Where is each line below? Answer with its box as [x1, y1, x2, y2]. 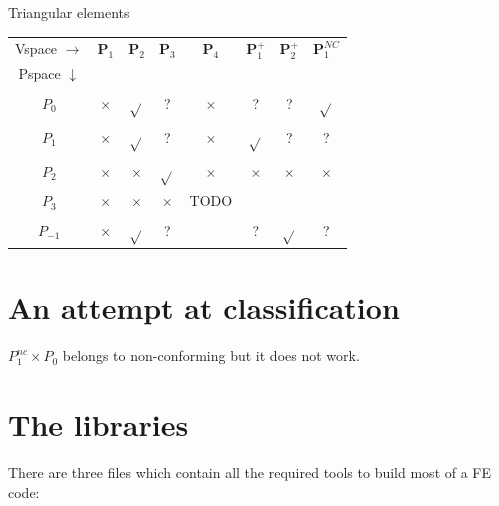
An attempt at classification [8, 287, 400, 328]
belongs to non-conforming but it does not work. [62, 345, 360, 366]
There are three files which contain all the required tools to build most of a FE [8, 462, 492, 483]
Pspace [18, 63, 61, 84]
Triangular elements [8, 2, 130, 22]
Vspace [15, 38, 58, 59]
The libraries [8, 404, 189, 445]
